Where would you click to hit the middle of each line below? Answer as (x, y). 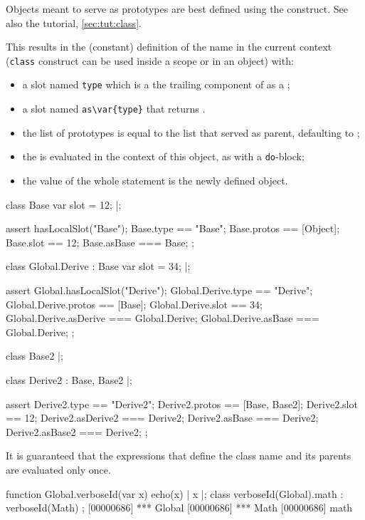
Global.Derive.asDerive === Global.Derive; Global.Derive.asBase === (163, 318)
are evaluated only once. (58, 469)
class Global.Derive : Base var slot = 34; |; (98, 266)
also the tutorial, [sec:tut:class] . (74, 22)
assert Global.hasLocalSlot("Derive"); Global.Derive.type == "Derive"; (159, 290)
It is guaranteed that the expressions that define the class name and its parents (179, 456)
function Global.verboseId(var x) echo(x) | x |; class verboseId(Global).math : (175, 493)
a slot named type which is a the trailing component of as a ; (156, 84)
